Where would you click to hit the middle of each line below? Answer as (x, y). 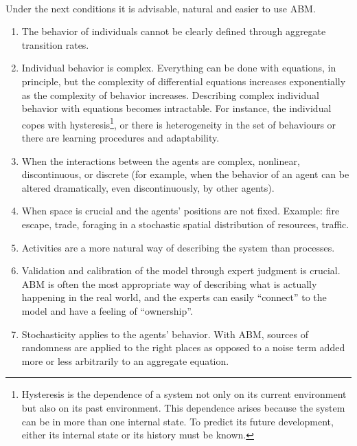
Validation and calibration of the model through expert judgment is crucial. (181, 270)
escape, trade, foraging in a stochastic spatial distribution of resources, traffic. (185, 224)
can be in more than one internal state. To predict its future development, (177, 421)
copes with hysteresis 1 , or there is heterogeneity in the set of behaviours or (179, 123)
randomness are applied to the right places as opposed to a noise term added (183, 347)
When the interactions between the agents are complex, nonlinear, (161, 160)
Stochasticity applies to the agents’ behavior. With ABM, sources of (165, 334)
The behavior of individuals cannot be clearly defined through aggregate (174, 31)
